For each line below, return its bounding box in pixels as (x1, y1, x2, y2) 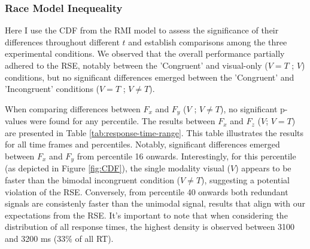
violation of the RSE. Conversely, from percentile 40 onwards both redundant (5, 185, 288, 198)
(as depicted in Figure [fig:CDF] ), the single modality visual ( (5, 162, 230, 174)
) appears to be (235, 162, 291, 174)
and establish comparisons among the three (128, 35, 287, 48)
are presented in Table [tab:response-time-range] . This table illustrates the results (5, 126, 304, 139)
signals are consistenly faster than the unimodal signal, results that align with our (5, 197, 306, 210)
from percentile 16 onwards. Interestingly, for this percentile (77, 150, 296, 162)
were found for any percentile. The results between (29, 115, 215, 127)
